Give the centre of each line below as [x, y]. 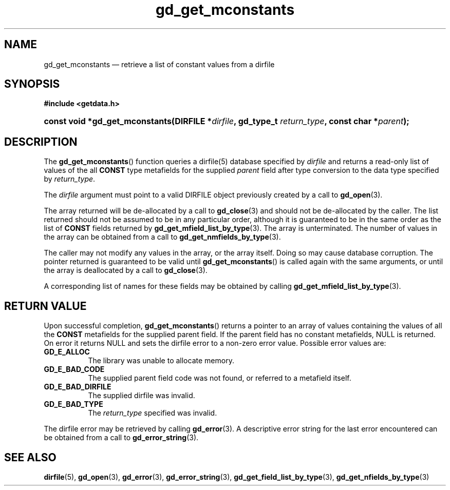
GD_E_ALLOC [67, 352]
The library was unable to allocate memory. [161, 361]
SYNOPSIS [32, 84]
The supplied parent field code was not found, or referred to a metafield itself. [220, 378]
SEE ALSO [30, 457]
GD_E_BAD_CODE [74, 369]
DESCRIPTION [41, 142]
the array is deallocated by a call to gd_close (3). [126, 270]
